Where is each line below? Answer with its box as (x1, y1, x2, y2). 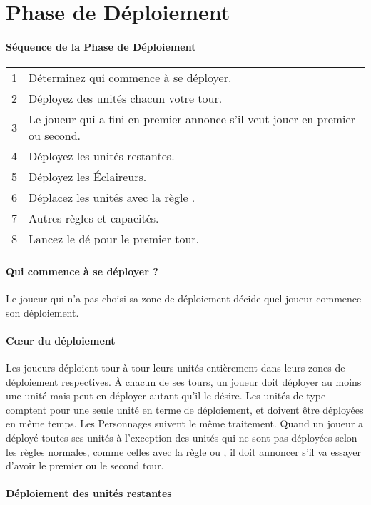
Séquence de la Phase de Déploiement (6, 39, 196, 53)
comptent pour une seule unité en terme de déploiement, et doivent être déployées (6, 402, 364, 417)
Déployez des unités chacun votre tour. (29, 90, 223, 107)
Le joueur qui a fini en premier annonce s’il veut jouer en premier (29, 111, 355, 128)
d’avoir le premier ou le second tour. (6, 458, 164, 473)
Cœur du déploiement (6, 332, 116, 347)
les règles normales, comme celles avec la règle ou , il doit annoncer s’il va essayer (6, 444, 361, 459)
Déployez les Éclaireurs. (29, 168, 147, 185)
